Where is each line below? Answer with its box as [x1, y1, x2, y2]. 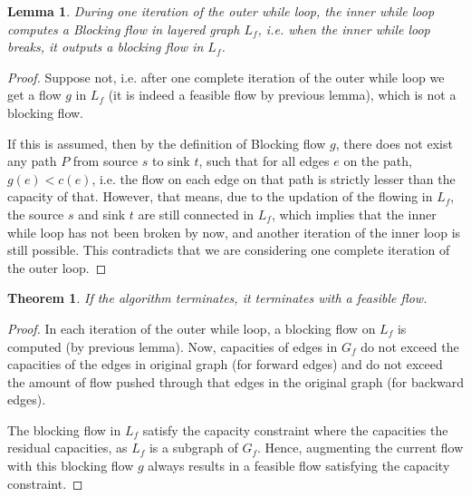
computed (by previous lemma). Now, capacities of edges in [7, 336, 338, 356]
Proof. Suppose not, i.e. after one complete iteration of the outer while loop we [7, 67, 445, 86]
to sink [152, 151, 190, 171]
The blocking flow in [7, 420, 121, 439]
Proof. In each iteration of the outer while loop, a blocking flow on [7, 318, 376, 337]
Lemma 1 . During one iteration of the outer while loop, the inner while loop [7, 2, 435, 20]
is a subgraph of [149, 438, 238, 457]
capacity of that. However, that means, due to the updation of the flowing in [7, 187, 433, 206]
